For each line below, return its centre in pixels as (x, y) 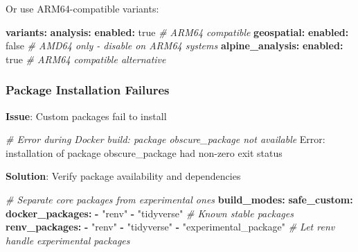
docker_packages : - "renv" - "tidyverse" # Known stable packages (150, 213)
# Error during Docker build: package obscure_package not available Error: (165, 139)
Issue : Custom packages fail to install (86, 116)
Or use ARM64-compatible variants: (82, 8)
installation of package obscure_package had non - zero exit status (144, 152)
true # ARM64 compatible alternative (86, 59)
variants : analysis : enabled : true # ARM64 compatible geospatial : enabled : (177, 32)
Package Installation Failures (88, 90)
